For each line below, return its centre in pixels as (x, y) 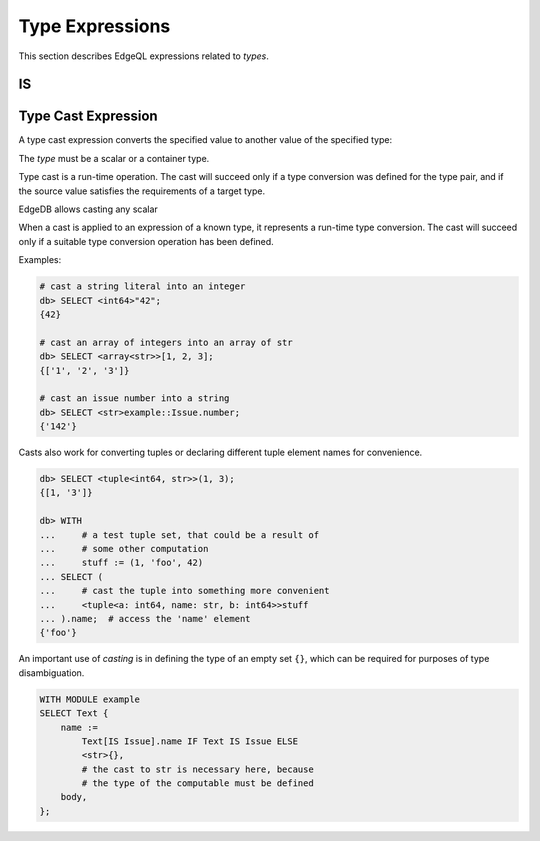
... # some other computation (124, 549)
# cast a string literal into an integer (142, 286)
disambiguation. (51, 672)
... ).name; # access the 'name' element (145, 618)
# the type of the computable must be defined (197, 783)
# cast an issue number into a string (134, 398)
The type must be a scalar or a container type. (114, 158)
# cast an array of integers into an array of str (166, 342)
